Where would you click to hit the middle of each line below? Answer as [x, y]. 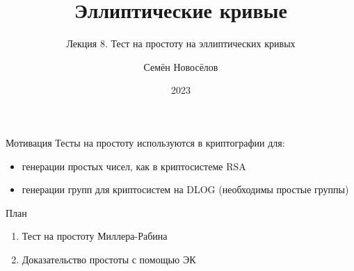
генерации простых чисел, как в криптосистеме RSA [134, 166]
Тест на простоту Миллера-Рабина [95, 236]
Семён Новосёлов [181, 66]
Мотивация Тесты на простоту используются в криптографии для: [145, 142]
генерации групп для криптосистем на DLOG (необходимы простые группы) [185, 189]
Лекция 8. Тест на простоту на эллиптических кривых [181, 43]
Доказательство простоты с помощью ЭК [109, 259]
